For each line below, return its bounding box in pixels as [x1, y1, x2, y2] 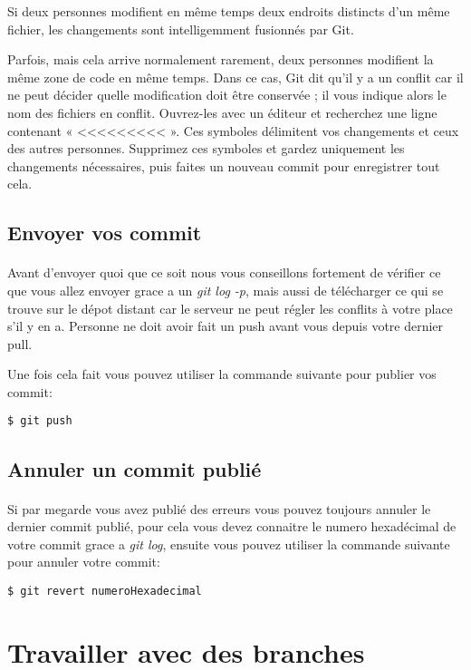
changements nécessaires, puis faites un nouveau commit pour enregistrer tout [7, 156, 440, 175]
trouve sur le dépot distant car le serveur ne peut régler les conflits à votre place [7, 298, 453, 317]
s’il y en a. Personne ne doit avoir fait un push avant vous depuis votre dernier [7, 316, 444, 335]
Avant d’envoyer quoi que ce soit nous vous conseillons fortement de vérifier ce [7, 263, 441, 282]
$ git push [7, 414, 72, 428]
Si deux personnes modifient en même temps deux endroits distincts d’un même [7, 2, 450, 20]
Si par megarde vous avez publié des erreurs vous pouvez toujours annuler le [7, 499, 431, 518]
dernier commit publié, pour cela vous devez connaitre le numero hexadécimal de [7, 517, 457, 536]
